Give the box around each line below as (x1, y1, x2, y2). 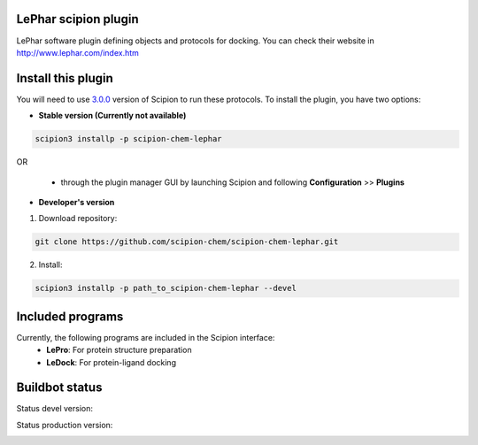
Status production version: (16, 419, 113, 430)
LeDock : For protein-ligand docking (46, 357, 177, 367)
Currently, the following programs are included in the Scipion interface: (16, 332, 275, 342)
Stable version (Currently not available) (38, 111, 187, 121)
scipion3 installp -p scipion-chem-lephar (35, 134, 222, 144)
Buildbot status (16, 380, 103, 395)
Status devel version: (16, 403, 93, 414)
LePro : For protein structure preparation (46, 345, 192, 356)
